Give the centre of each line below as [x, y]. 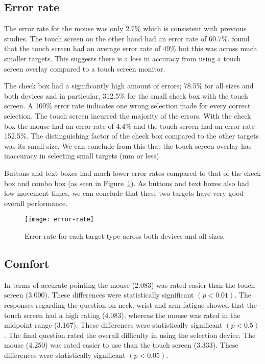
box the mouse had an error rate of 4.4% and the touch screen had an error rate [129, 126]
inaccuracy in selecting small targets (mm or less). [83, 156]
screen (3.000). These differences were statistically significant [99, 295]
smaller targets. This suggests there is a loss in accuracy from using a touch [123, 58]
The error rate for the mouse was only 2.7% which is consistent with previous [125, 28]
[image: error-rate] [59, 220]
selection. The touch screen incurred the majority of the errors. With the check [128, 115]
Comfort [27, 263]
